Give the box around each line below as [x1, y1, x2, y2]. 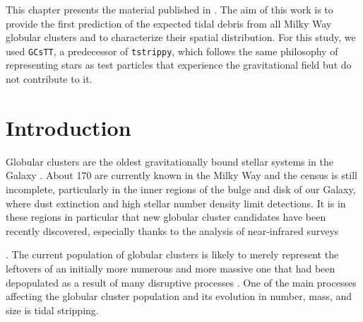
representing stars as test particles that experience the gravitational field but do [6, 57, 352, 72]
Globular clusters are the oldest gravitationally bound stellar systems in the [6, 154, 334, 168]
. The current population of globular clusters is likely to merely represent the [6, 247, 339, 262]
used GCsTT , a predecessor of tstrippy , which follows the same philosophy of [6, 43, 338, 58]
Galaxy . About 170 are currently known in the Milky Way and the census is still [6, 168, 357, 183]
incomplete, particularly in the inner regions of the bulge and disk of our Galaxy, [6, 181, 356, 196]
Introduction [6, 113, 131, 142]
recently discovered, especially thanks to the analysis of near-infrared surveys [6, 223, 339, 238]
